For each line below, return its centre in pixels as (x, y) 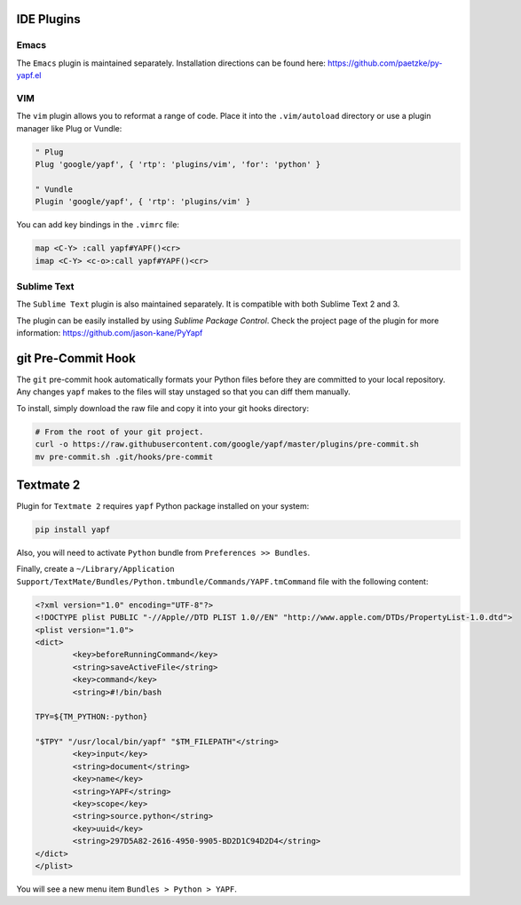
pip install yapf (73, 530)
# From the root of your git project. (119, 432)
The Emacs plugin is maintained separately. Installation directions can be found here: (171, 63)
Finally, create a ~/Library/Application (95, 569)
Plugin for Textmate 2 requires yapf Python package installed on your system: (163, 506)
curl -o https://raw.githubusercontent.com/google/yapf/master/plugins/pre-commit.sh (227, 445)
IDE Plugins (48, 19)
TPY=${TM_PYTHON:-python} (91, 717)
